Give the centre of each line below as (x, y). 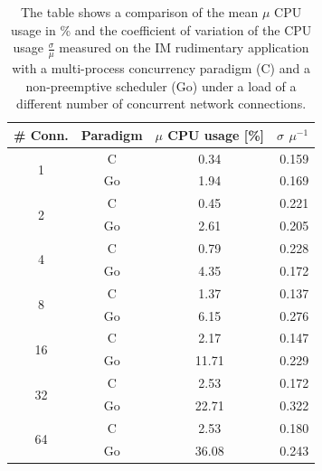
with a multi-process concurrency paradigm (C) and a (161, 68)
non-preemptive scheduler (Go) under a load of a (161, 85)
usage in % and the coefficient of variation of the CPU (161, 29)
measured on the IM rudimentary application (184, 47)
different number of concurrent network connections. (161, 104)
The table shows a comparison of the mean (139, 12)
